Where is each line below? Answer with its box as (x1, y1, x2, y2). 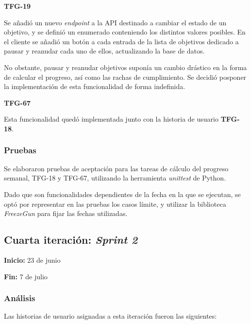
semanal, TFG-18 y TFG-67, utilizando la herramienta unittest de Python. (4, 173, 226, 183)
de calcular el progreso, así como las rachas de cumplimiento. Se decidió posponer (4, 72, 247, 82)
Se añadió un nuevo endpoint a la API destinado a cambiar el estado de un (4, 17, 227, 27)
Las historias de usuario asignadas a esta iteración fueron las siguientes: (4, 311, 217, 321)
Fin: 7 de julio (4, 271, 48, 281)
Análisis (4, 292, 35, 304)
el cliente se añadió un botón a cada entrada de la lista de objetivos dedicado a (4, 36, 239, 46)
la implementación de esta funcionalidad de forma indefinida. (4, 81, 185, 91)
